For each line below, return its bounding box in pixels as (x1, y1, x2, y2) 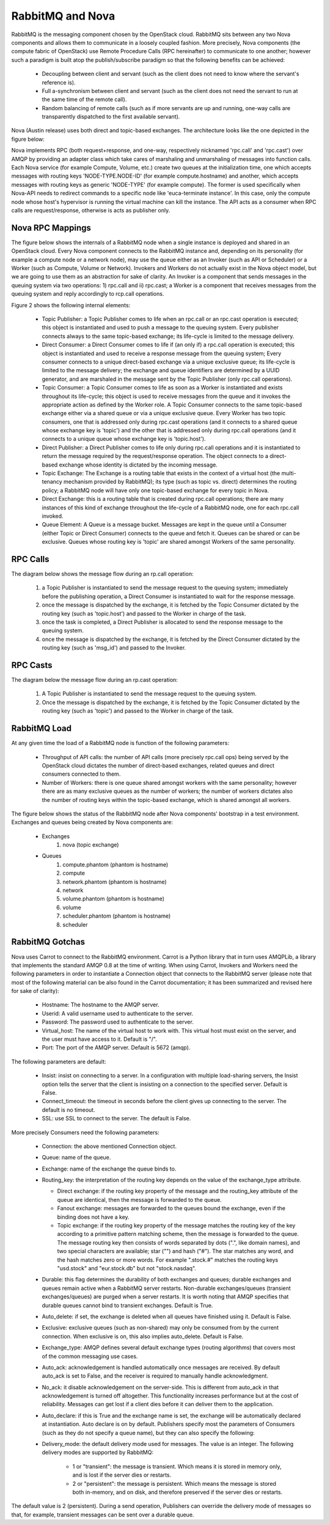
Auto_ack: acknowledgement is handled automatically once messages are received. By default (42, 1363, 280, 1371)
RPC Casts (11, 660, 53, 670)
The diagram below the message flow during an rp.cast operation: (11, 676, 178, 684)
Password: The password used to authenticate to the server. (42, 1018, 194, 1025)
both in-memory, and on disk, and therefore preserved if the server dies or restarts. (72, 1488, 283, 1496)
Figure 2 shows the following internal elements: (11, 301, 131, 309)
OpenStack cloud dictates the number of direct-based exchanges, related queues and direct (42, 762, 274, 769)
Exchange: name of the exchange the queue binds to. (42, 1165, 177, 1172)
